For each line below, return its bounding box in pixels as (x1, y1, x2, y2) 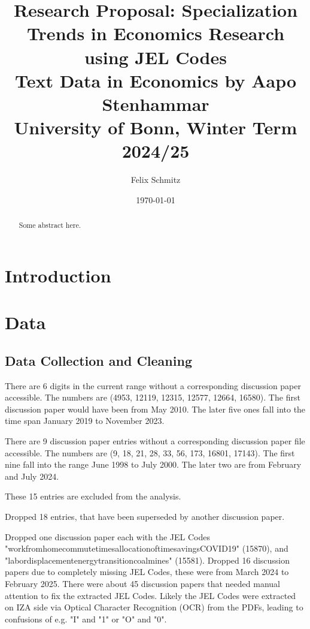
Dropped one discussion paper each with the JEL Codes (5, 530, 210, 543)
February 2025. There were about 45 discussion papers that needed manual (5, 577, 280, 589)
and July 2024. (5, 470, 59, 482)
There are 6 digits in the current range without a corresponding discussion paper (5, 379, 301, 392)
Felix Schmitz (130, 173, 181, 186)
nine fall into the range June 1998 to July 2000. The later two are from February (5, 458, 302, 471)
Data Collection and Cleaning (5, 351, 192, 369)
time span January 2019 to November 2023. (5, 414, 165, 427)
